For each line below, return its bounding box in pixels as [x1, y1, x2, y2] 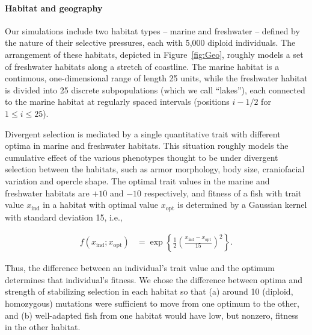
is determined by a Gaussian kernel [177, 198, 307, 211]
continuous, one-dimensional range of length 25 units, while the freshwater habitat [5, 72, 308, 84]
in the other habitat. [5, 321, 81, 333]
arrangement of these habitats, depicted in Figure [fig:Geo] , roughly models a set [5, 48, 304, 60]
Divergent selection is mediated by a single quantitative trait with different [5, 127, 281, 140]
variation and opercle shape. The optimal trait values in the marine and [5, 174, 270, 187]
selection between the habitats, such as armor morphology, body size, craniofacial [5, 163, 305, 175]
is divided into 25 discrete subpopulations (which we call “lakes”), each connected [5, 83, 305, 96]
